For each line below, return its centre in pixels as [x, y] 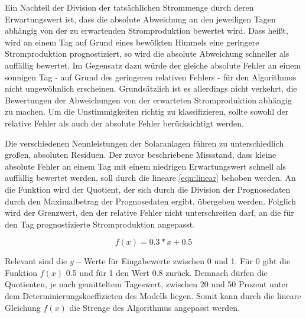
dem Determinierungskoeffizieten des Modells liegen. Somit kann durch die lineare [153, 296]
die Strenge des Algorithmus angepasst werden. [155, 307]
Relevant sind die [36, 261]
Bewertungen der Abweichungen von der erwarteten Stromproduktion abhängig [148, 100]
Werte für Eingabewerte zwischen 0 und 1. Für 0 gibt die [187, 261]
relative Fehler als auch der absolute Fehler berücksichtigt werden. [124, 123]
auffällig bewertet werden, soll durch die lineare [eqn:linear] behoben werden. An [150, 178]
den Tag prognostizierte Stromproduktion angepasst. [100, 224]
